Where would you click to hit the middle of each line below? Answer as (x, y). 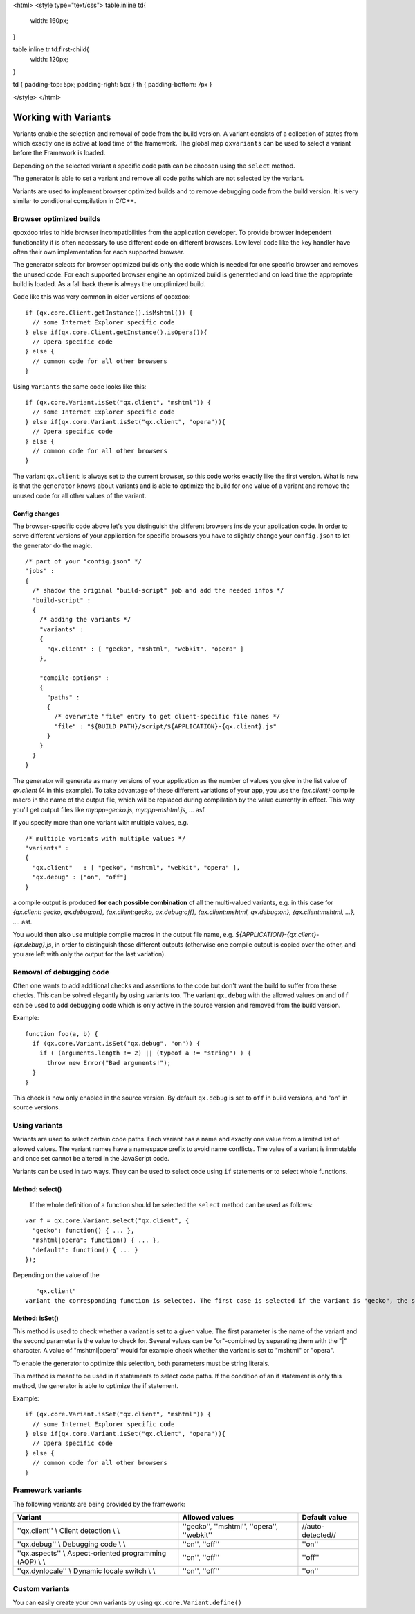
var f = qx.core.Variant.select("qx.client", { (107, 1221)
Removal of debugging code (61, 972)
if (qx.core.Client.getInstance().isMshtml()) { (109, 313)
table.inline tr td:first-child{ (51, 49)
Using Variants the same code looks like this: (80, 386)
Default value (324, 1518)
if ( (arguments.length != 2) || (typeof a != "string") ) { (145, 1053)
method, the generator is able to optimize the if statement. (96, 1385)
